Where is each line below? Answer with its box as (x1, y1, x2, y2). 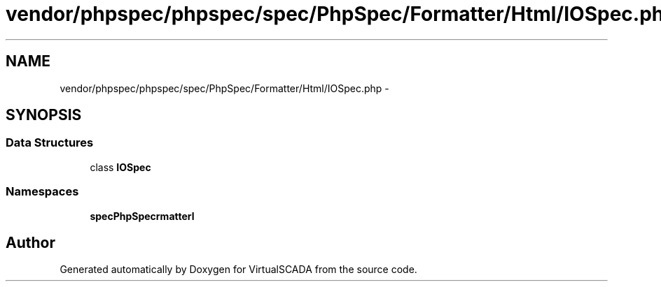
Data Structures (6, 135, 94, 150)
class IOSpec (90, 161, 151, 173)
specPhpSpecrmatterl (90, 209, 195, 222)
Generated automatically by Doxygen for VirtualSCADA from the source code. (60, 263, 417, 276)
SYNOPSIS (6, 106, 82, 124)
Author (6, 233, 55, 251)
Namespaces (6, 184, 79, 199)
